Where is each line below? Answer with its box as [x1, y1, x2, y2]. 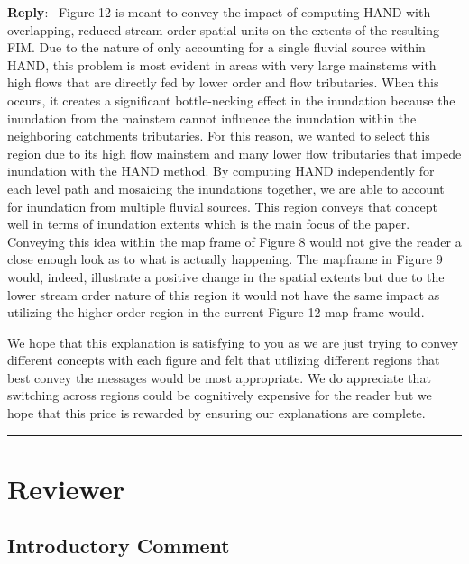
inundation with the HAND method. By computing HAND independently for [7, 161, 435, 180]
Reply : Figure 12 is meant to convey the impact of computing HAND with [7, 3, 431, 21]
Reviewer [7, 469, 125, 506]
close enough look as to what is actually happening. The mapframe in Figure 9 [7, 250, 443, 268]
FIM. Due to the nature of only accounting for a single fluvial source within [7, 38, 426, 57]
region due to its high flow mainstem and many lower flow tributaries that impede [7, 143, 462, 162]
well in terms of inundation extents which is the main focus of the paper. [7, 214, 410, 233]
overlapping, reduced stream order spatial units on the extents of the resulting [7, 20, 439, 39]
